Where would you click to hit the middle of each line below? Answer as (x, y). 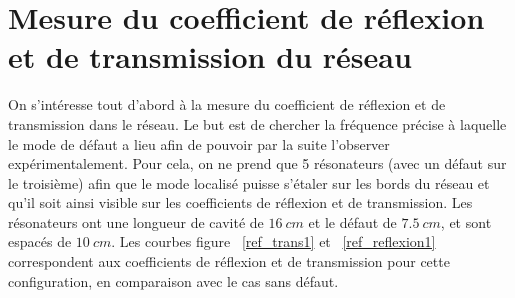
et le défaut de (352, 221)
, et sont (466, 221)
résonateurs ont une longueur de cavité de (136, 221)
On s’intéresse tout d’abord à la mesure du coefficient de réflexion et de (227, 104)
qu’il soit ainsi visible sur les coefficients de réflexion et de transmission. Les (240, 202)
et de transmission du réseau (210, 56)
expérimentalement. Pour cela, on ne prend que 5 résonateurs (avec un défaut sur (257, 163)
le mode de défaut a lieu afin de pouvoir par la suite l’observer (199, 143)
